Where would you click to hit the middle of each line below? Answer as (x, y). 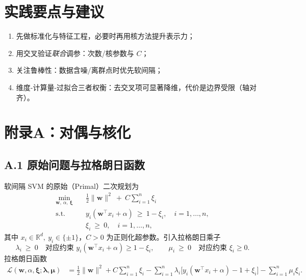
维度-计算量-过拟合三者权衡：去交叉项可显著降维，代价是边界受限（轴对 (136, 87)
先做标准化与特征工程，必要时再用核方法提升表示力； (105, 36)
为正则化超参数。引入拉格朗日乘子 (163, 236)
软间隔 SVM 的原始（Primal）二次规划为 (71, 186)
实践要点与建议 (54, 11)
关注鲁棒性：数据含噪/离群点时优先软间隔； (89, 70)
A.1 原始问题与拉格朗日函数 (75, 164)
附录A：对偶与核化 (68, 132)
